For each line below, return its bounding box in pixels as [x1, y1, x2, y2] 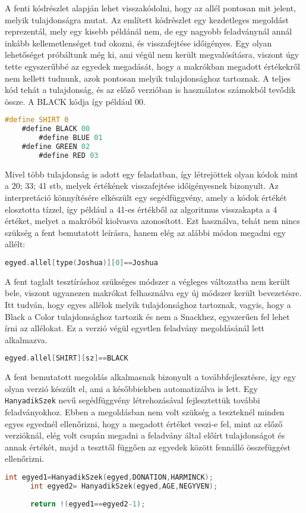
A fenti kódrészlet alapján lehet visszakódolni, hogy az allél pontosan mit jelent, [5, 2, 296, 14]
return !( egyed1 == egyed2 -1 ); [30, 499, 146, 508]
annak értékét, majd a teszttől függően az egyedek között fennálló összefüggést [5, 440, 291, 453]
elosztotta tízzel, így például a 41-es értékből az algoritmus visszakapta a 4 [5, 203, 277, 215]
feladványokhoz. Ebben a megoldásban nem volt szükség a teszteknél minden [5, 406, 285, 418]
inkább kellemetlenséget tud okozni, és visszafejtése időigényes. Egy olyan [5, 36, 272, 49]
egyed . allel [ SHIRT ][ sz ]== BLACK [5, 354, 128, 363]
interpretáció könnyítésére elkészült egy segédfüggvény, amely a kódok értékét [5, 191, 287, 203]
